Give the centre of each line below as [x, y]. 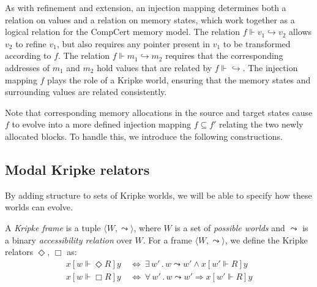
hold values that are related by [155, 67]
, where [147, 227]
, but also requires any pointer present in [133, 43]
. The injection [270, 67]
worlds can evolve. [39, 207]
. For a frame [167, 239]
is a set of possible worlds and [230, 227]
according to [28, 55]
